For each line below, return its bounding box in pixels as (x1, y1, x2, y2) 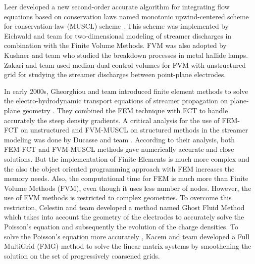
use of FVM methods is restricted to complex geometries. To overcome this (4, 192, 232, 203)
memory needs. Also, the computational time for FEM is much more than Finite (4, 173, 249, 183)
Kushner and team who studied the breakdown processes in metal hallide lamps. (4, 49, 248, 60)
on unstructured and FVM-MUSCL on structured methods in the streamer (20, 125, 248, 135)
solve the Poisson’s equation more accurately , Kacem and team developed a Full (4, 231, 250, 241)
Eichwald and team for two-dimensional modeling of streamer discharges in (4, 30, 232, 41)
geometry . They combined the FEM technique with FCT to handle (22, 105, 228, 115)
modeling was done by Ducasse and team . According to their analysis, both (4, 134, 235, 144)
